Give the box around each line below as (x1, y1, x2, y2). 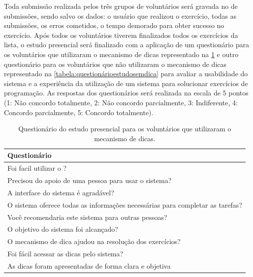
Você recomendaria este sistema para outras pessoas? (7, 212, 167, 222)
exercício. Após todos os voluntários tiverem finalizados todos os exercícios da (4, 30, 238, 40)
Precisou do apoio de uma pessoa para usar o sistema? (7, 175, 172, 185)
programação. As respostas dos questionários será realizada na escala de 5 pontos (4, 88, 249, 98)
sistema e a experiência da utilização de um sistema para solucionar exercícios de (4, 78, 248, 88)
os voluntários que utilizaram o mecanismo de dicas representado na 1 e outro (4, 49, 239, 59)
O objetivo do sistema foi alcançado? (7, 224, 118, 234)
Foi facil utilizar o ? (7, 163, 67, 173)
